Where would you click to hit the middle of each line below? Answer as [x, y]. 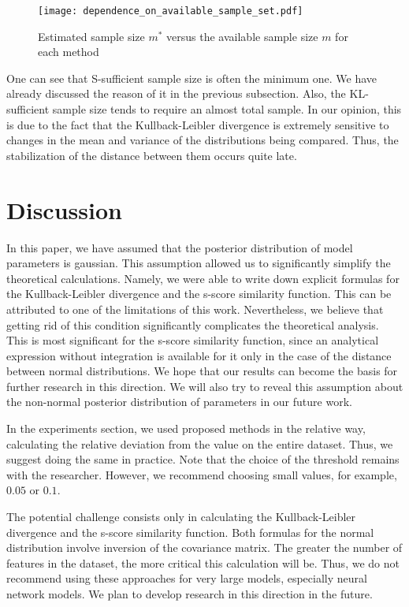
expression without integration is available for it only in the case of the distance [199, 355]
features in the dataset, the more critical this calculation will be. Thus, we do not [203, 562]
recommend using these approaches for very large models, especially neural [187, 578]
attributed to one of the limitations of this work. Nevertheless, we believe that [195, 309]
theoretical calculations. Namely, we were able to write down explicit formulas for [203, 278]
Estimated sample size [91, 36]
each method [69, 52]
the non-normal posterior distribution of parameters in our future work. [179, 402]
